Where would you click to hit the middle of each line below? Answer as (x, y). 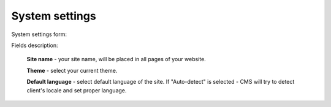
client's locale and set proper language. (77, 90)
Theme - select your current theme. (72, 70)
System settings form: (39, 34)
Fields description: (35, 45)
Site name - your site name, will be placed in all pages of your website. (116, 59)
